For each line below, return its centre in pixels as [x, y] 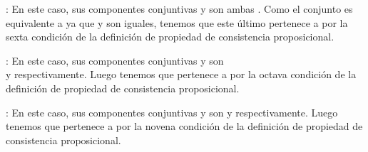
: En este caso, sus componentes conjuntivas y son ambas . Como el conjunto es [179, 9]
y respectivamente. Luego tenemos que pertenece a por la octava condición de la [181, 74]
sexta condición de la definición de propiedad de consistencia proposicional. [170, 37]
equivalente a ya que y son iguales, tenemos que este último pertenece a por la [177, 22]
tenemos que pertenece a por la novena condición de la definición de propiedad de [184, 126]
